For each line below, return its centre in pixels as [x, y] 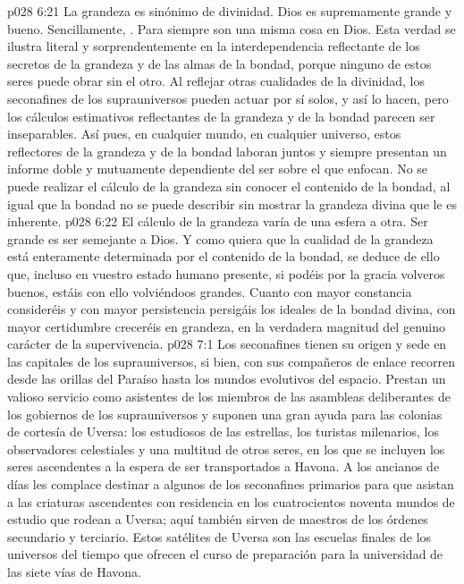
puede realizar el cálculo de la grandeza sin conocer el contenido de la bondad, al [229, 186]
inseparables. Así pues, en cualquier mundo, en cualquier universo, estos [204, 134]
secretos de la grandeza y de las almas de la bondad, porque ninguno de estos [219, 63]
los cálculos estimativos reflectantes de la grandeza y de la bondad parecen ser [221, 116]
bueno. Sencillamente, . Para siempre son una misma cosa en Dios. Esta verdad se [232, 28]
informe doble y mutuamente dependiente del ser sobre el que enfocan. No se [218, 169]
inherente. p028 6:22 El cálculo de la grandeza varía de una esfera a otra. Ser [218, 221]
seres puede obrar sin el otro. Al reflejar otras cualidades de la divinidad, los [216, 81]
